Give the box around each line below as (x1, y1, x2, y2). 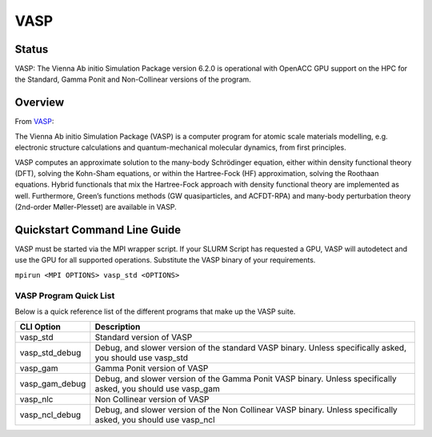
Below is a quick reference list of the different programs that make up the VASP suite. (14, 307, 296, 316)
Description (94, 321, 141, 332)
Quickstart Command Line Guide (14, 223, 182, 236)
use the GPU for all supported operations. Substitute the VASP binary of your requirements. (14, 255, 316, 265)
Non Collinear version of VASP (94, 394, 210, 405)
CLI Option (19, 321, 62, 332)
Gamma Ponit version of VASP (94, 363, 209, 374)
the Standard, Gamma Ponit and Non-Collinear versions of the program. (14, 74, 251, 84)
